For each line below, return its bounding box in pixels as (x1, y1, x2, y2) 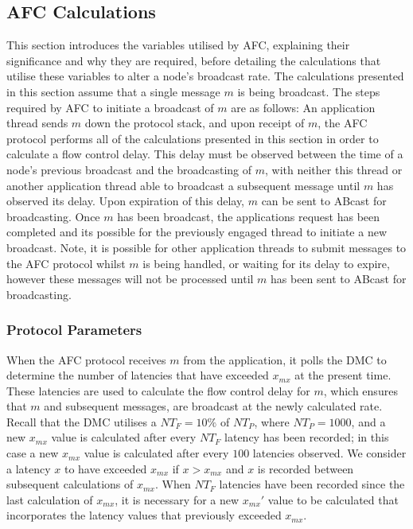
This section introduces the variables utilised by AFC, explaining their (6, 37, 350, 53)
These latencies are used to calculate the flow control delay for (6, 382, 310, 399)
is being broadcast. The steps (237, 83, 380, 99)
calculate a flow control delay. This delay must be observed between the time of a (6, 146, 403, 162)
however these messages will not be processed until (6, 270, 254, 287)
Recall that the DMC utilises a (6, 413, 157, 430)
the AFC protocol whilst (6, 255, 126, 271)
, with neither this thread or (265, 161, 403, 177)
